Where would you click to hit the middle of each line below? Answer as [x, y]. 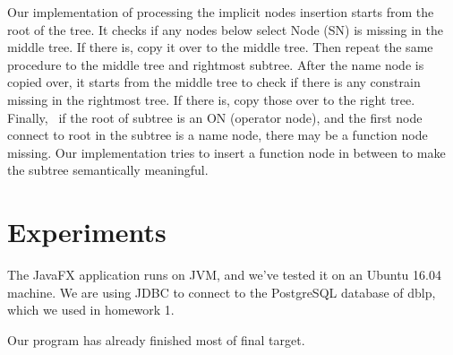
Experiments [87, 232]
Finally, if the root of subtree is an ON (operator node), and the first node [215, 117]
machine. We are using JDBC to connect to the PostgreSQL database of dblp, [222, 292]
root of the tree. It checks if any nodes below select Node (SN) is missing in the [225, 29]
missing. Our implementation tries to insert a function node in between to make [226, 152]
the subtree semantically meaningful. [108, 170]
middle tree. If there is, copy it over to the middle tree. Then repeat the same [220, 47]
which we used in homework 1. [91, 310]
